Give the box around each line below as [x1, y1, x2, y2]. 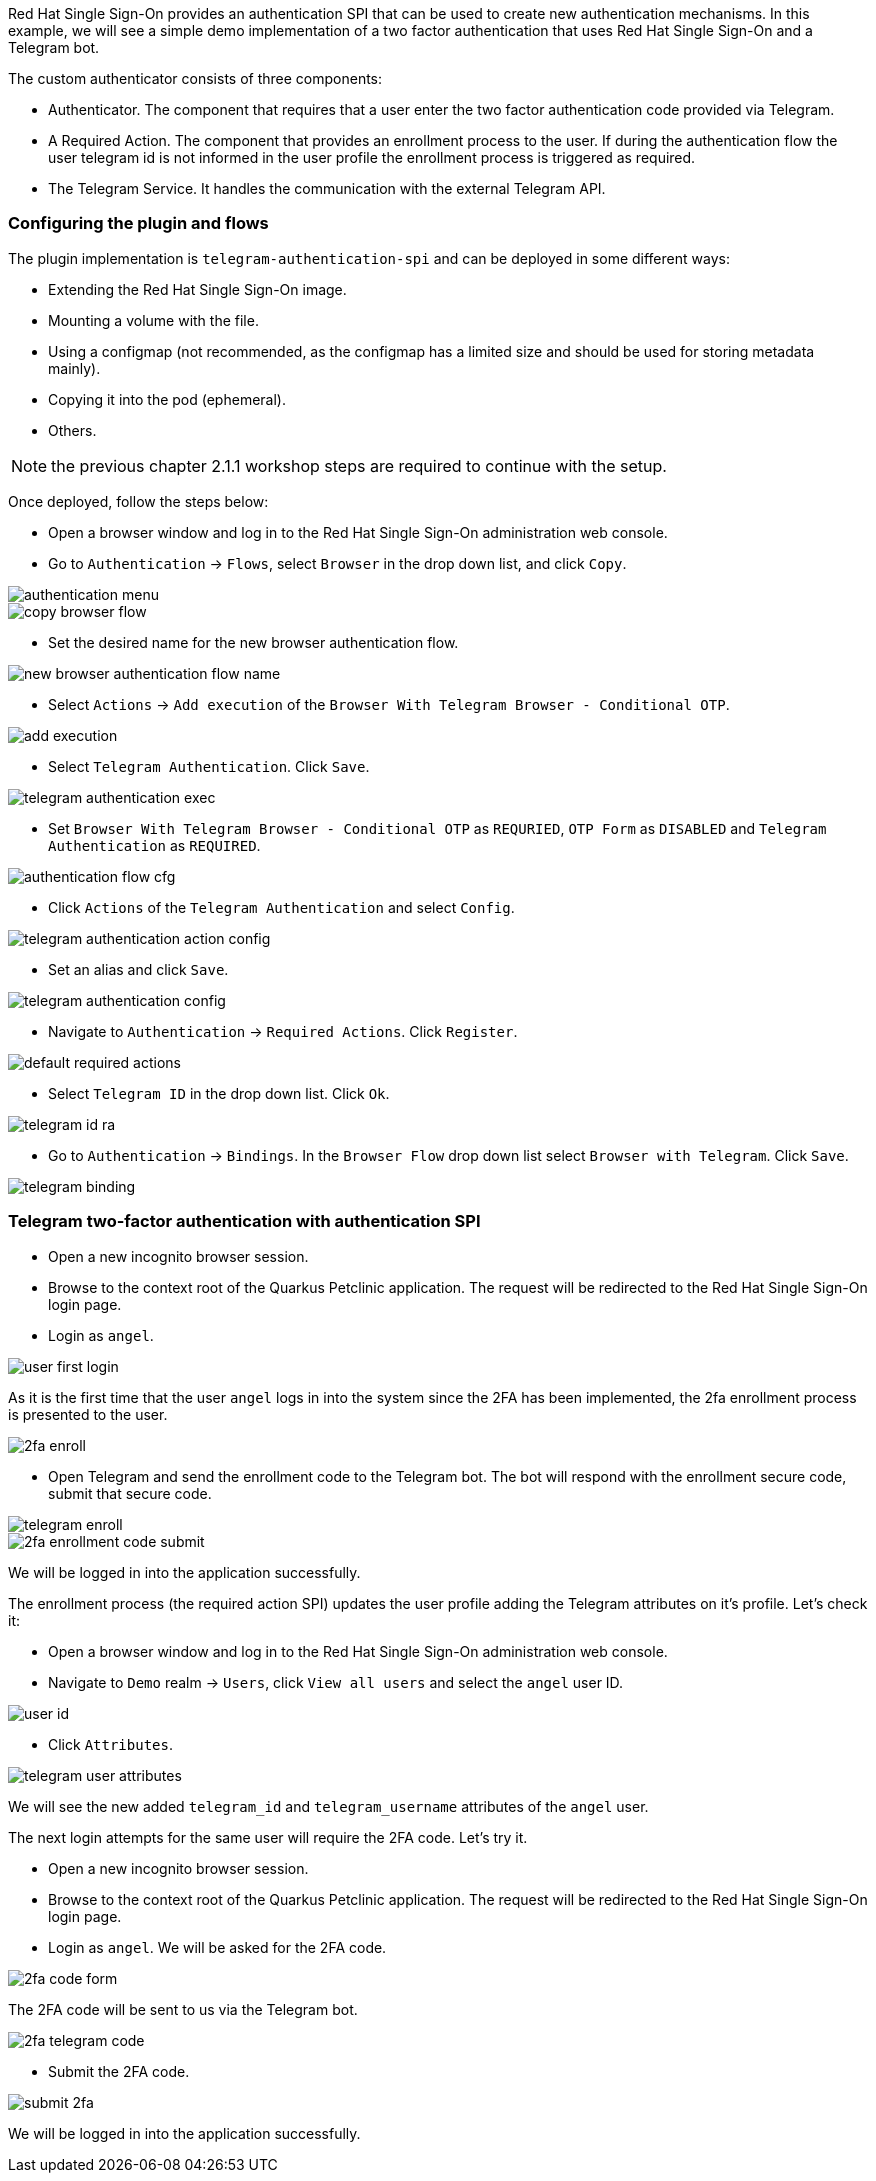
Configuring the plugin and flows [8, 213, 269, 234]
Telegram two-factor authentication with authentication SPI [8, 1211, 481, 1232]
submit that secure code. [48, 1484, 212, 1502]
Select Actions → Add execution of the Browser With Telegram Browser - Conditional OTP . [48, 695, 730, 713]
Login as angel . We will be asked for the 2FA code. [48, 1938, 387, 1956]
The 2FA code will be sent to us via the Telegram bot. [8, 2000, 358, 2018]
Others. [48, 421, 97, 439]
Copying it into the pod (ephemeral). [48, 390, 286, 408]
